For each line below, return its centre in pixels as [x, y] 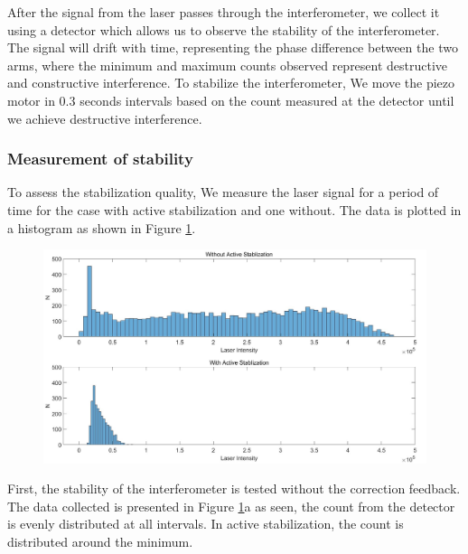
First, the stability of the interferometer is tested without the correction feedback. [234, 488]
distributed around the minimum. [100, 541]
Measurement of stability [100, 159]
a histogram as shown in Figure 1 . [102, 227]
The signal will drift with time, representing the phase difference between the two [233, 47]
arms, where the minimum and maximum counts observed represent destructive [228, 65]
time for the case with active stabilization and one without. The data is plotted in [234, 209]
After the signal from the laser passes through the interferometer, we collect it [224, 12]
